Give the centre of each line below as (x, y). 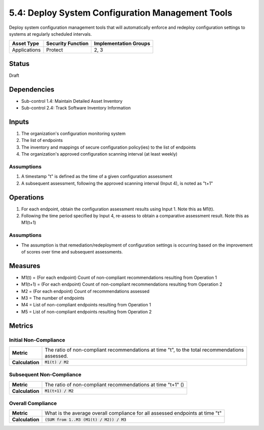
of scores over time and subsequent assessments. (72, 251)
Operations (26, 197)
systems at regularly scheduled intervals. (51, 34)
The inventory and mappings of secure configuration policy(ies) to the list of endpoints (109, 147)
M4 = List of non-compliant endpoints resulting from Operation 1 (86, 305)
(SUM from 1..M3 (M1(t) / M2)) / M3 (86, 419)
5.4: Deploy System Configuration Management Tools (121, 13)
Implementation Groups (122, 44)
